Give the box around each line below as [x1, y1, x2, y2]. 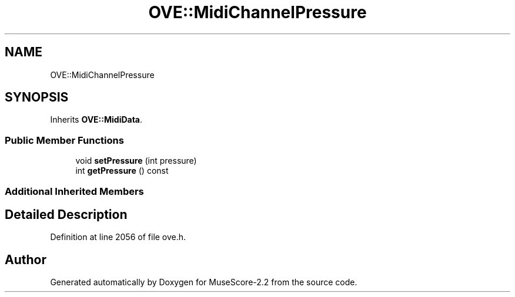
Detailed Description [5, 207, 128, 222]
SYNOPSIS [5, 90, 69, 105]
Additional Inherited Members [5, 185, 144, 197]
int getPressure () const [75, 166, 169, 176]
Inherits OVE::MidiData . [50, 114, 143, 125]
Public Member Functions [5, 134, 124, 146]
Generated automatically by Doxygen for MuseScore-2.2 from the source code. [50, 277, 357, 288]
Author [5, 252, 46, 267]
